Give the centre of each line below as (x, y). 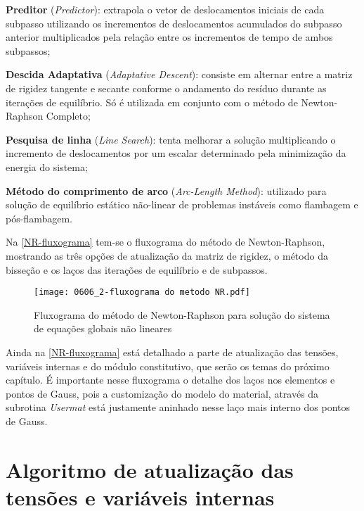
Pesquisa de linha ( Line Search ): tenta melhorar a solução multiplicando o (171, 139)
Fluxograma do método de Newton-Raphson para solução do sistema (182, 314)
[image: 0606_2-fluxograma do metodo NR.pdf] (142, 292)
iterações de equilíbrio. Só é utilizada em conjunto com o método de (152, 102)
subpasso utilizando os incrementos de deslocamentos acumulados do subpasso (174, 23)
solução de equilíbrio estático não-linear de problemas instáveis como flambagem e (182, 204)
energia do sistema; (47, 166)
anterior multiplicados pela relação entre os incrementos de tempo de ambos (169, 37)
